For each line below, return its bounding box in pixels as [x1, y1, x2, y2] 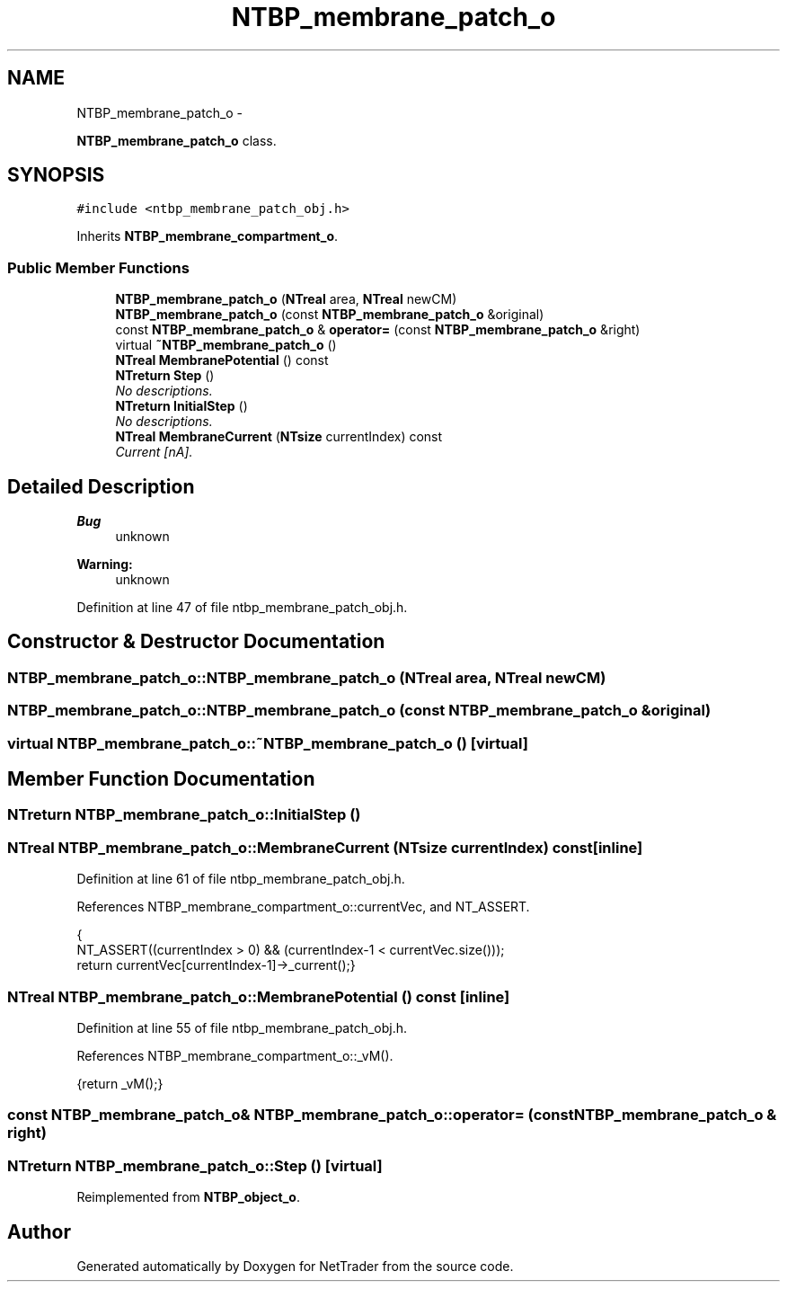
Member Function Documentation [7, 768, 315, 791]
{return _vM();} [76, 1075, 164, 1091]
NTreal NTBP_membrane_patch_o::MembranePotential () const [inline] [7, 987, 510, 1006]
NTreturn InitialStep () [115, 398, 248, 414]
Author [7, 1220, 71, 1243]
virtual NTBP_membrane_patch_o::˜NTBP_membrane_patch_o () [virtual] [7, 733, 528, 752]
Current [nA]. [115, 444, 193, 460]
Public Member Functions [7, 258, 190, 277]
